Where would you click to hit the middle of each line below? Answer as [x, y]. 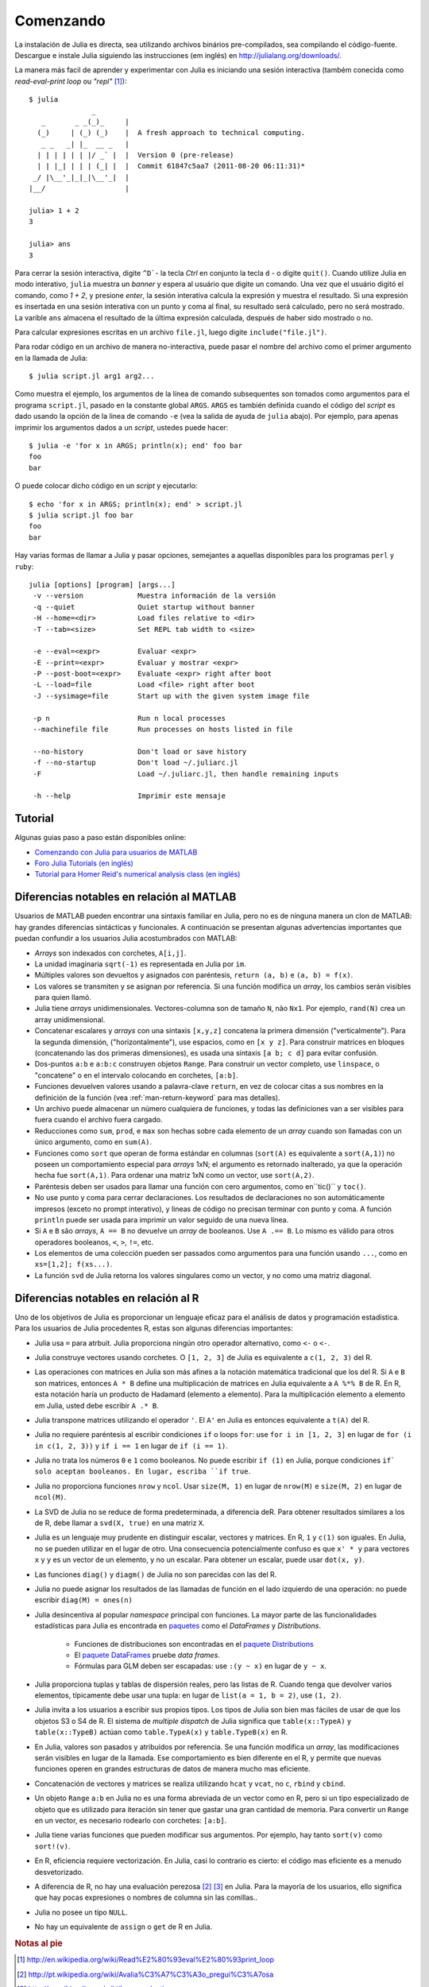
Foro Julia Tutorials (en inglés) [84, 863]
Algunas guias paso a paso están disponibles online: [100, 838]
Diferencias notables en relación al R [107, 1298]
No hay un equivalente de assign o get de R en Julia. [124, 1927]
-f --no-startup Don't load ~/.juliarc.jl [135, 763]
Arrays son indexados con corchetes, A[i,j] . [110, 953]
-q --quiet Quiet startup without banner [144, 607]
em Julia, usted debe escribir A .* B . [97, 1405]
